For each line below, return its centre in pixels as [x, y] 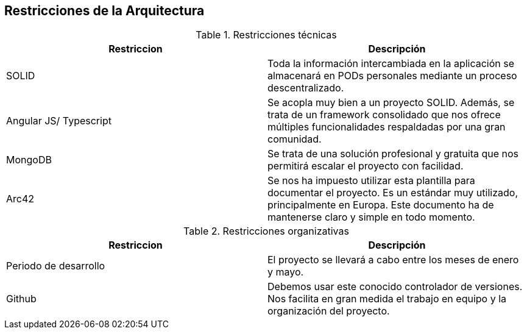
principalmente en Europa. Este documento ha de [381, 205]
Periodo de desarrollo [56, 266]
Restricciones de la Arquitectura [104, 11]
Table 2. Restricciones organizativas [266, 231]
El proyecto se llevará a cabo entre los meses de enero [393, 260]
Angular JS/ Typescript [59, 121]
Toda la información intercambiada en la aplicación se [391, 64]
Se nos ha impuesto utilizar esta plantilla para [371, 181]
